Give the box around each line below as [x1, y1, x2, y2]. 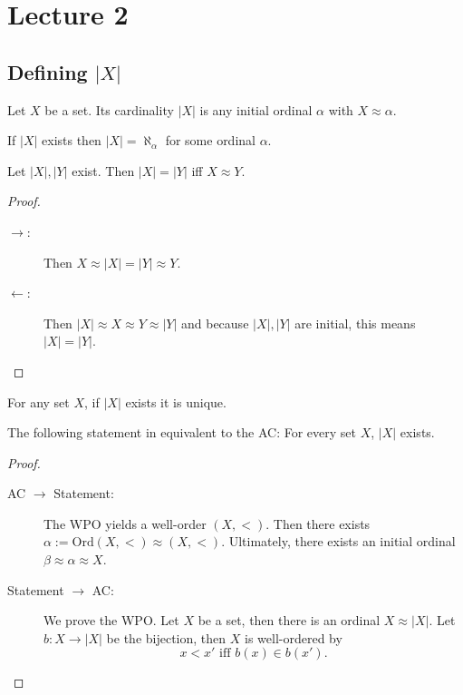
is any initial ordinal [199, 100, 313, 119]
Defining [7, 57, 88, 85]
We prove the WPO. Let [43, 611, 179, 630]
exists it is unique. [125, 392, 227, 411]
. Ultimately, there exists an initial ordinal [221, 532, 456, 551]
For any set [7, 392, 70, 411]
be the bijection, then [106, 628, 227, 647]
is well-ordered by [245, 628, 342, 647]
